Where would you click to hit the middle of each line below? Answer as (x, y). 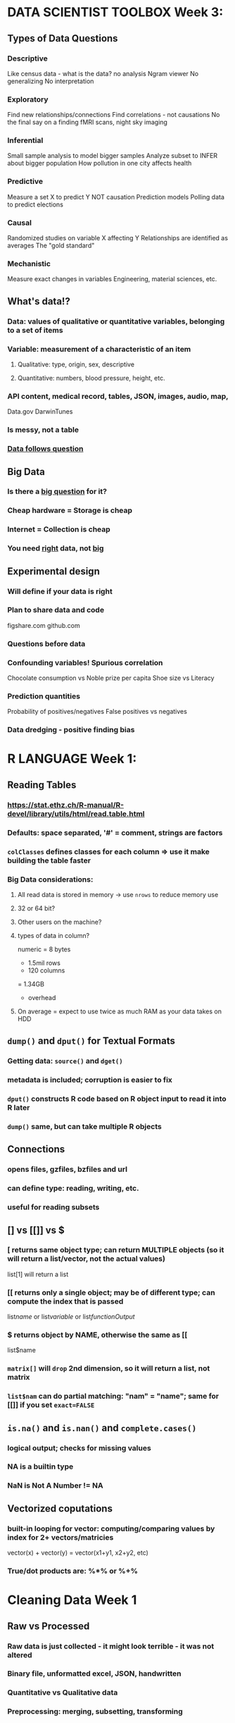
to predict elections (35, 204)
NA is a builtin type (40, 1466)
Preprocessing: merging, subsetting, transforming (95, 1712)
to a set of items (35, 330)
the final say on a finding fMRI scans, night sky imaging (87, 122)
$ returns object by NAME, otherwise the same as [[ (97, 1335)
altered (20, 1655)
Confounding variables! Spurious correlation (85, 662)
